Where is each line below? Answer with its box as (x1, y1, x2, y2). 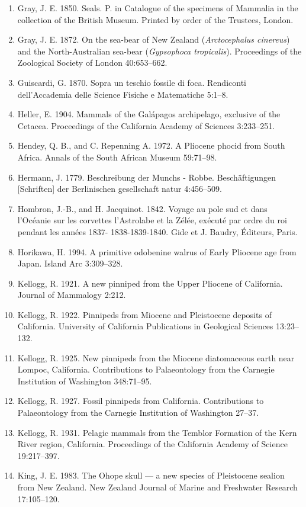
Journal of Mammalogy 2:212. (17, 288, 126, 301)
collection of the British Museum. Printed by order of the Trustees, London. (17, 13, 294, 25)
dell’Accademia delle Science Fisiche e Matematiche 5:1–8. (17, 88, 228, 100)
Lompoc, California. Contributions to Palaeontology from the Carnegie (17, 363, 275, 376)
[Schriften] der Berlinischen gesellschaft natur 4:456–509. (17, 182, 222, 195)
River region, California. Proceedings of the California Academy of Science (17, 438, 288, 450)
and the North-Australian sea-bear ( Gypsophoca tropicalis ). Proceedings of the (17, 44, 302, 57)
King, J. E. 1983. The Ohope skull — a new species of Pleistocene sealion (17, 469, 285, 482)
